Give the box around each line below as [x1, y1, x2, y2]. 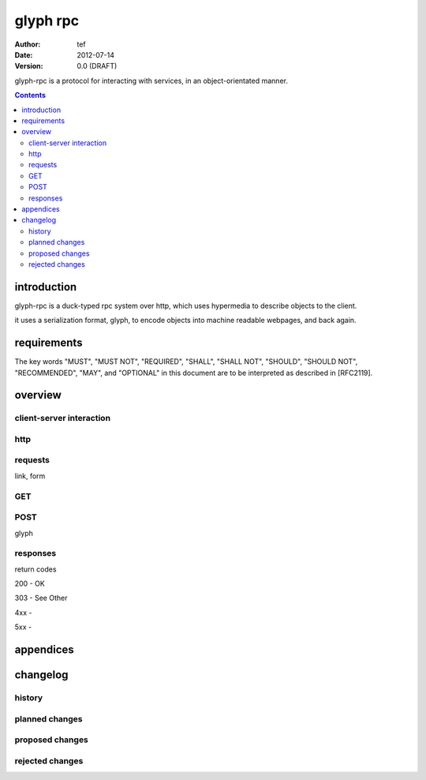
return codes [14, 564, 57, 574]
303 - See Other [14, 593, 68, 603]
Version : [14, 62, 43, 71]
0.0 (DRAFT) [77, 62, 118, 71]
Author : [14, 39, 41, 49]
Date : [14, 50, 33, 59]
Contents [14, 91, 47, 100]
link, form [14, 471, 46, 481]
